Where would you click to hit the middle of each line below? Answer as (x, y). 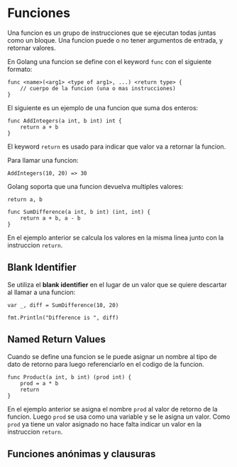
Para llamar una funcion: (43, 160)
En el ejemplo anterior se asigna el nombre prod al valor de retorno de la (112, 409)
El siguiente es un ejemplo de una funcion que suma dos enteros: (103, 107)
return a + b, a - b (50, 218)
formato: (20, 69)
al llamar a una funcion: (42, 292)
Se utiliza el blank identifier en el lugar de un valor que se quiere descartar (117, 284)
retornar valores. (32, 48)
